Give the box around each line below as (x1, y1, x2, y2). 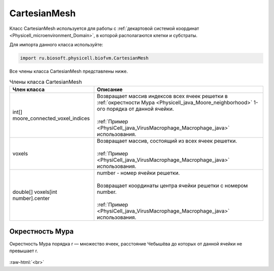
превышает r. (9, 248, 38, 254)
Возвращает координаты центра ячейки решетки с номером (96, 182, 248, 189)
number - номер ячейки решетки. (96, 170, 180, 177)
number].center (12, 195, 50, 202)
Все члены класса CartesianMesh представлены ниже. (9, 69, 128, 75)
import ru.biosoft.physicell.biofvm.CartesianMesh (20, 55, 149, 61)
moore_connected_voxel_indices (12, 115, 90, 122)
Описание (96, 86, 123, 93)
